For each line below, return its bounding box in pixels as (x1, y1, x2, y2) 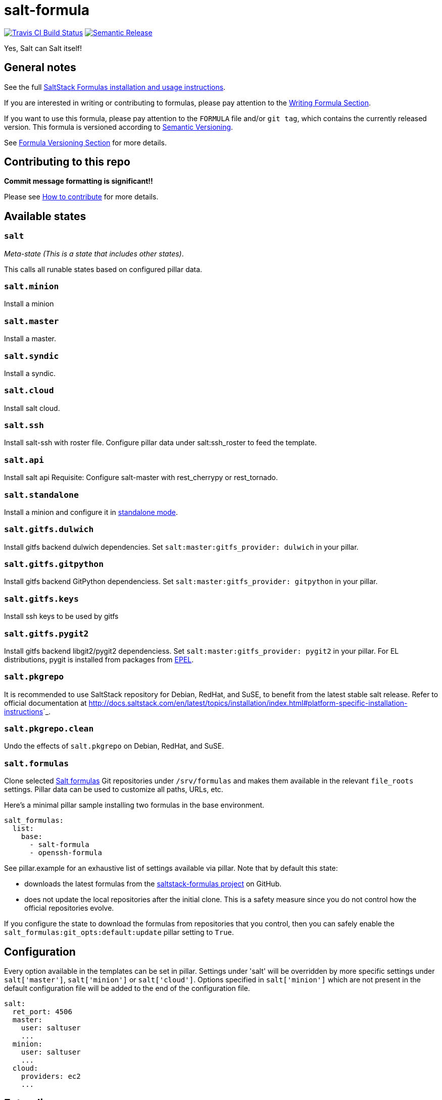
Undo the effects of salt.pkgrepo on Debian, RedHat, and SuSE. (4, 742, 224, 751)
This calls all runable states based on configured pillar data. (4, 265, 203, 274)
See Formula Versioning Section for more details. (4, 138, 167, 147)
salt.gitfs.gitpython (4, 559, 104, 569)
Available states (4, 209, 86, 223)
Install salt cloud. (4, 403, 60, 412)
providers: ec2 (21, 1072, 81, 1080)
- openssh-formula (29, 849, 102, 857)
